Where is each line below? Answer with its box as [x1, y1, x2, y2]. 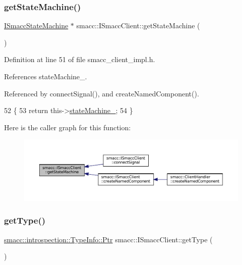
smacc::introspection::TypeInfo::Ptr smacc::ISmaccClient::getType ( [4, 234, 213, 244]
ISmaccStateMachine [4, 20, 69, 31]
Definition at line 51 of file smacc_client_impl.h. [4, 54, 155, 65]
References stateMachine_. [4, 71, 87, 81]
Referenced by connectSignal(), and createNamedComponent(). [4, 88, 199, 98]
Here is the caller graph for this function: [4, 122, 131, 132]
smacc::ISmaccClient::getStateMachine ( [76, 20, 200, 31]
